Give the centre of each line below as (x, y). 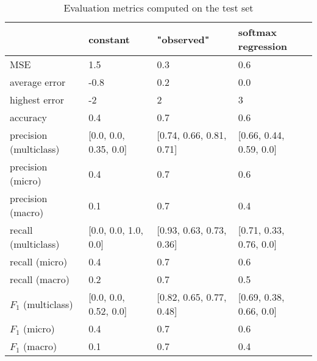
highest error (37, 100)
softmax (258, 32)
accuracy (28, 117)
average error (38, 82)
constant (109, 39)
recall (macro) (40, 279)
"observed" (183, 39)
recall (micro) (39, 261)
